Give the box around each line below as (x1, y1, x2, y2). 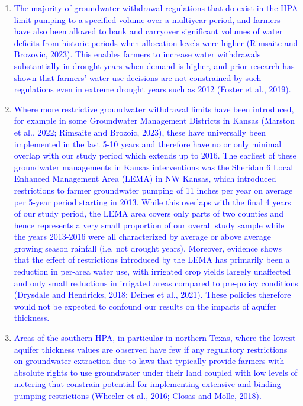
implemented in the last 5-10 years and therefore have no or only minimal (14, 137, 282, 150)
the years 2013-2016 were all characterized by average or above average (14, 230, 272, 243)
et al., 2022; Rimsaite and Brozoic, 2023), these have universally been (14, 125, 266, 138)
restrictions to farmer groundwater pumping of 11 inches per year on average (14, 183, 293, 196)
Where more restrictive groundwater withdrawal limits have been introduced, (14, 102, 294, 115)
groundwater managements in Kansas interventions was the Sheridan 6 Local (14, 160, 294, 173)
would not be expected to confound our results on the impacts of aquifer (14, 299, 277, 312)
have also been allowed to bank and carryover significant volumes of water (14, 25, 283, 37)
